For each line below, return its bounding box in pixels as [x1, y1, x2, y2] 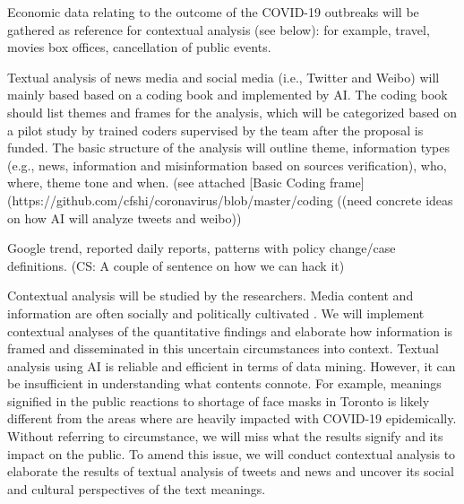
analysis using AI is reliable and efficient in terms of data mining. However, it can [7, 356, 456, 375]
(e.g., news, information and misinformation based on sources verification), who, [7, 155, 447, 174]
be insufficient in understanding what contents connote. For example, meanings [7, 374, 442, 393]
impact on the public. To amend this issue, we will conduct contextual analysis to [7, 444, 456, 463]
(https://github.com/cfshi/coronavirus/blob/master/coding [7, 190, 333, 209]
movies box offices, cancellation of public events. [7, 38, 271, 56]
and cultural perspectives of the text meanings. [7, 479, 266, 498]
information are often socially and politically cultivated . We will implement [7, 303, 425, 322]
